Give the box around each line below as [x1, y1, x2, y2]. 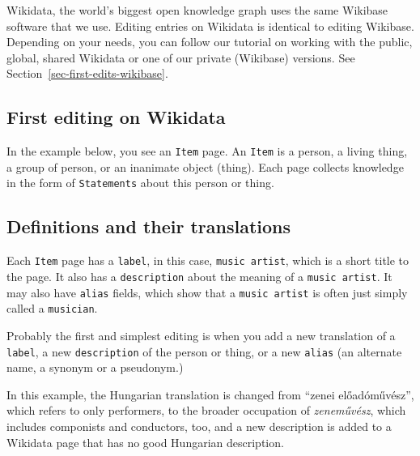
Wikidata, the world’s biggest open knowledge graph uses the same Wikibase [6, 2, 388, 18]
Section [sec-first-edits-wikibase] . [6, 65, 168, 82]
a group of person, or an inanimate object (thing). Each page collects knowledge [6, 158, 404, 175]
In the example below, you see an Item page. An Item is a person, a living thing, [6, 143, 408, 160]
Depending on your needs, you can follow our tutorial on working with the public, [6, 33, 413, 50]
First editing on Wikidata [6, 104, 226, 130]
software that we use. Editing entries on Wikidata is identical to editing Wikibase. [6, 17, 414, 34]
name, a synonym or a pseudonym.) [6, 359, 184, 376]
